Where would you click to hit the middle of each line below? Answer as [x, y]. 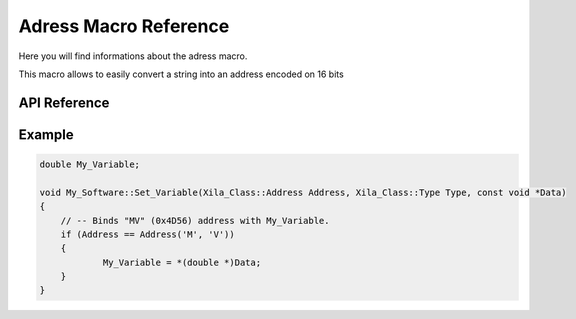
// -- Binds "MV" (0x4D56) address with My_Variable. [195, 220]
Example [46, 134]
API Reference [64, 102]
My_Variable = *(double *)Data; [182, 262]
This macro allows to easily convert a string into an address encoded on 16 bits [181, 74]
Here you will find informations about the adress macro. [133, 56]
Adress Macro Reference [124, 26]
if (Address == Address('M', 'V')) [147, 234]
